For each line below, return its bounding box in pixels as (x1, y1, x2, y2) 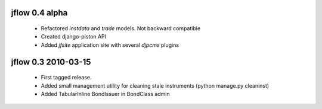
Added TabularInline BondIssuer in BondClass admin (41, 90, 170, 97)
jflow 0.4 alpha (11, 8, 68, 18)
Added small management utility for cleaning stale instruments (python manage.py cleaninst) (41, 82, 270, 89)
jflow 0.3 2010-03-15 (11, 57, 91, 67)
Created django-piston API (41, 33, 107, 40)
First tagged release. (41, 74, 92, 81)
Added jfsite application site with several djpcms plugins (41, 41, 179, 49)
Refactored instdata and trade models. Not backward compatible (41, 25, 201, 32)
